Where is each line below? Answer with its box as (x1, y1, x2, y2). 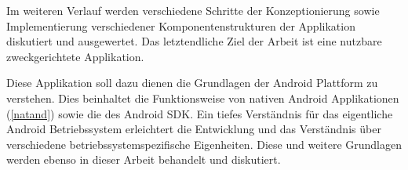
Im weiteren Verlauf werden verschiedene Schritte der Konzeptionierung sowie (6, 2, 380, 18)
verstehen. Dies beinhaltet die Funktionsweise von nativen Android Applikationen (6, 89, 399, 106)
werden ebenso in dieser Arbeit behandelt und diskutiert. (6, 151, 281, 168)
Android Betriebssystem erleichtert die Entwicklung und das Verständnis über (6, 121, 381, 137)
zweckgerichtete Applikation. (6, 48, 144, 64)
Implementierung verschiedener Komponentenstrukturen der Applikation (6, 17, 355, 34)
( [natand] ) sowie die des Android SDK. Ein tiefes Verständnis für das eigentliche (6, 105, 393, 121)
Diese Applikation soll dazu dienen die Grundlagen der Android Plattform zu (6, 74, 378, 91)
